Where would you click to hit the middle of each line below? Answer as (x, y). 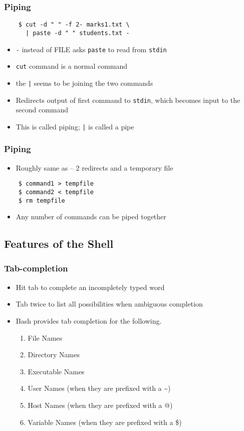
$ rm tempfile (42, 200)
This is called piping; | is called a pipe (75, 126)
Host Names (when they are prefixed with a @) (100, 405)
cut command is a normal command (72, 66)
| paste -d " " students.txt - (77, 33)
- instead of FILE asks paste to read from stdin (91, 49)
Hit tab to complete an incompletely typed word (90, 287)
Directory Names (54, 354)
